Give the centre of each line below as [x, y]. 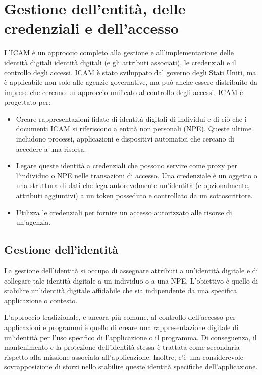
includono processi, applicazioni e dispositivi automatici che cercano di [125, 139]
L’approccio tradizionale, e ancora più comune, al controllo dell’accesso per [120, 317]
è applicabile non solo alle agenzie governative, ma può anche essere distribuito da [131, 82]
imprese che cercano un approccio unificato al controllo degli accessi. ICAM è [124, 92]
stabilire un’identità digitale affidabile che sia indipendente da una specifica [121, 290]
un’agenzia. [33, 222]
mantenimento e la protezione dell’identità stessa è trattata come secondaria [122, 347]
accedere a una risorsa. [51, 148]
